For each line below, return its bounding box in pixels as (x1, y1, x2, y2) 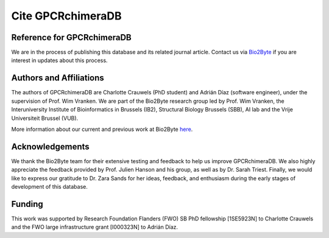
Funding (11, 198, 44, 209)
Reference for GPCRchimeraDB (11, 32, 132, 43)
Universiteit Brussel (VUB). (11, 114, 79, 122)
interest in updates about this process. (11, 57, 108, 64)
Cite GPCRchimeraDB (11, 9, 122, 23)
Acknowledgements (11, 141, 90, 152)
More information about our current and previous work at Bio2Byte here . (11, 125, 193, 133)
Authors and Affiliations (11, 73, 105, 83)
